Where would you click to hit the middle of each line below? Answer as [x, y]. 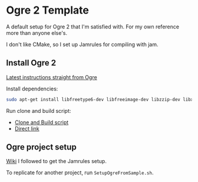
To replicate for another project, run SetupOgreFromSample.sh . [80, 173]
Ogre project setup [41, 147]
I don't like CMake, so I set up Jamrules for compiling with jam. [82, 44]
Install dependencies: [32, 89]
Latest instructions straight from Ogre [52, 77]
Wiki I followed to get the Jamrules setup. [57, 161]
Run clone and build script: [39, 110]
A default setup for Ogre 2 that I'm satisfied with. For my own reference [93, 27]
